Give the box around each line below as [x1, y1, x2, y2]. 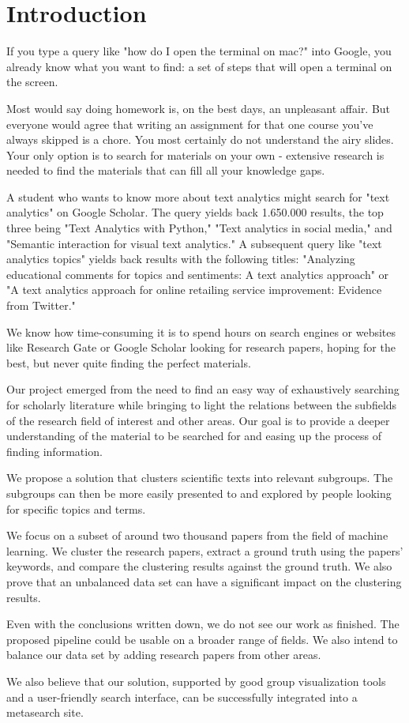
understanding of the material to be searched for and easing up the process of [6, 427, 382, 444]
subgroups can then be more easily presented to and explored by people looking [6, 484, 392, 501]
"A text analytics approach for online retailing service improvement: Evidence [6, 281, 382, 298]
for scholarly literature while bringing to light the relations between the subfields [6, 397, 397, 412]
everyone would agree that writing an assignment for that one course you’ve [6, 115, 373, 132]
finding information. [6, 442, 103, 459]
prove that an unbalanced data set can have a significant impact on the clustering [6, 573, 402, 589]
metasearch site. [6, 704, 84, 721]
